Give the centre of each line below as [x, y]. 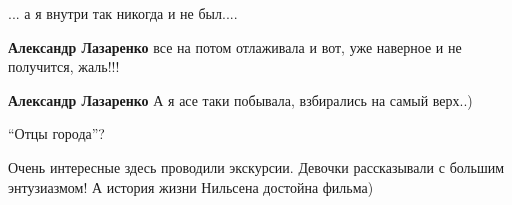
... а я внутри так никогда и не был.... [123, 13]
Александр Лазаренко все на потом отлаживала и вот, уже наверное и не [235, 46]
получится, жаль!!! [64, 66]
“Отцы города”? [56, 133]
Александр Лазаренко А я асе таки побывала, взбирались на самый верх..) [240, 99]
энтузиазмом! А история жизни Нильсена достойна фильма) [191, 186]
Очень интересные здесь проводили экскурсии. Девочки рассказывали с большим [256, 166]
